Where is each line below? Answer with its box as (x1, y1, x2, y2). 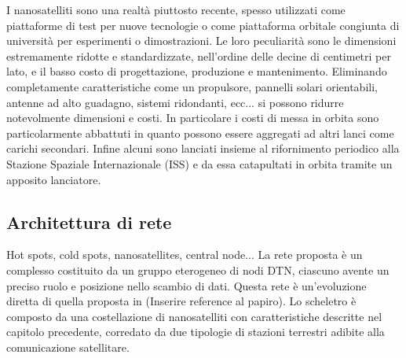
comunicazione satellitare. (6, 338, 130, 355)
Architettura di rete (6, 209, 172, 234)
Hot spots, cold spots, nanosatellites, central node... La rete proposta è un (6, 246, 363, 263)
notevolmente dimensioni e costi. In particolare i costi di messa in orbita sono (6, 109, 379, 126)
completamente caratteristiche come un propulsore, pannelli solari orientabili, (6, 78, 378, 94)
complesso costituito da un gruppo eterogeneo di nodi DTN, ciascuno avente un (6, 261, 390, 278)
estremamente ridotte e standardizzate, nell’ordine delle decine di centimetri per (6, 47, 391, 64)
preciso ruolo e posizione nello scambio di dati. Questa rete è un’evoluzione (6, 277, 367, 293)
